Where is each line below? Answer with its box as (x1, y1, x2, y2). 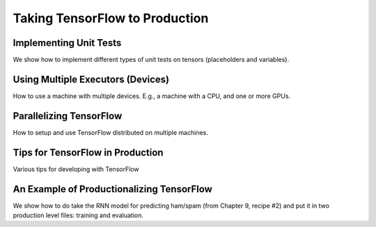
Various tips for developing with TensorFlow (13, 164, 139, 173)
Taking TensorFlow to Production (13, 10, 209, 26)
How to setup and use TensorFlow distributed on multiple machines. (13, 128, 209, 136)
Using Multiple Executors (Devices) (13, 73, 170, 85)
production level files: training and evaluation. (13, 211, 144, 219)
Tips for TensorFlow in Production (13, 146, 164, 158)
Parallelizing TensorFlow (13, 110, 123, 122)
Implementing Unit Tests (13, 37, 122, 49)
